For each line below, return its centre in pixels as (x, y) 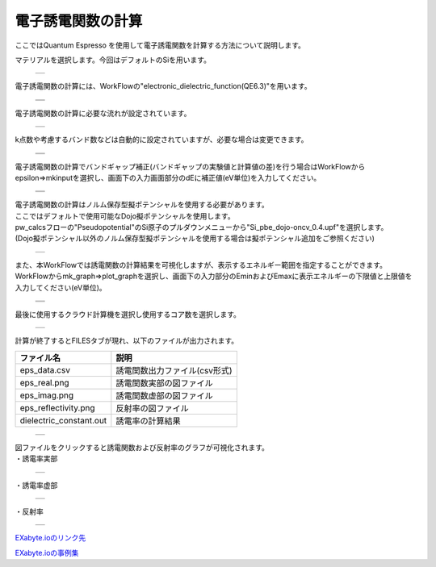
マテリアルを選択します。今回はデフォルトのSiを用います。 (113, 60)
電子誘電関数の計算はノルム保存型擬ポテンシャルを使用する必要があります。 (142, 205)
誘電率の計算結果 (148, 421)
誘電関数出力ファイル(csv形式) (174, 370)
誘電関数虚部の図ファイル (164, 395)
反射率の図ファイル (152, 408)
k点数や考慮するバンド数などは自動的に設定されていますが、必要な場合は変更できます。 (161, 140)
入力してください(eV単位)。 (61, 287)
